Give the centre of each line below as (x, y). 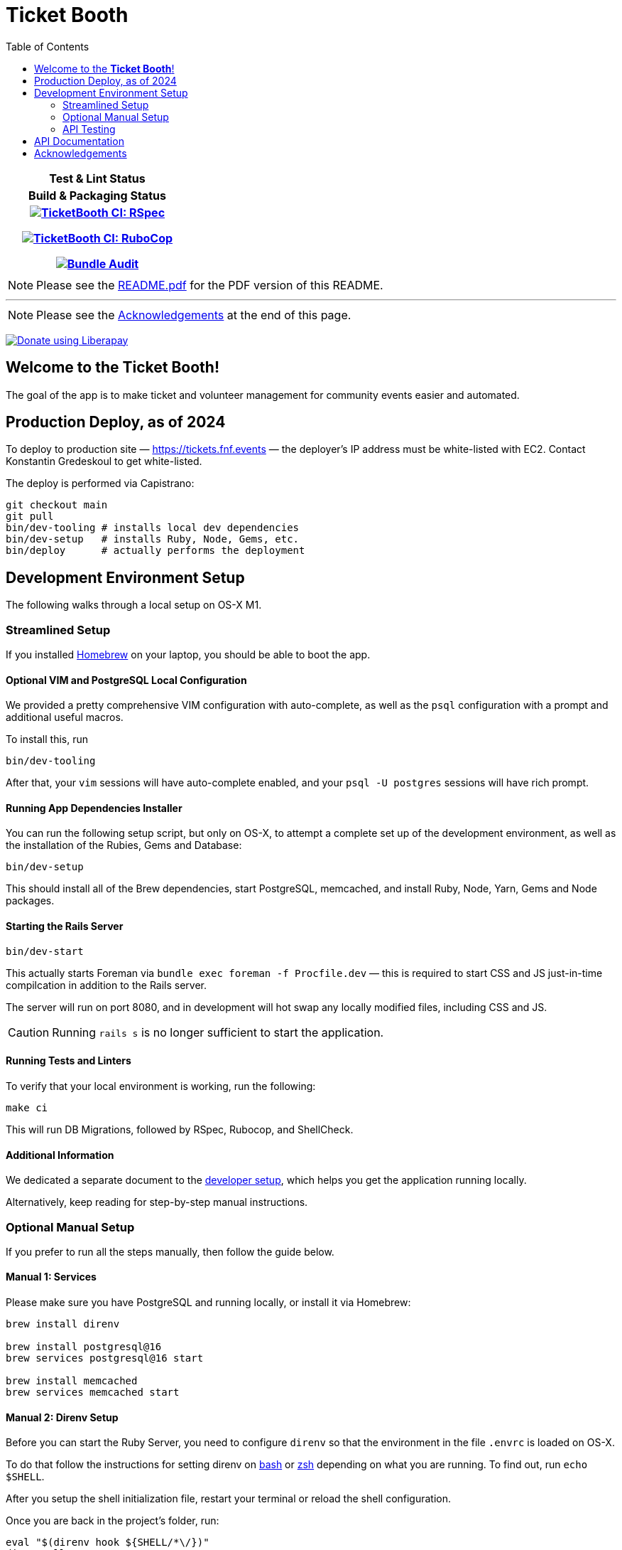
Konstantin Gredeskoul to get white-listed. (104, 461)
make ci (27, 1107)
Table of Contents (48, 46)
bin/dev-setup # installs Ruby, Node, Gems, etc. (153, 539)
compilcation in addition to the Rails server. (107, 985)
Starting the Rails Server (65, 926)
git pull (30, 517)
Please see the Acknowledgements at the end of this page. (194, 315)
